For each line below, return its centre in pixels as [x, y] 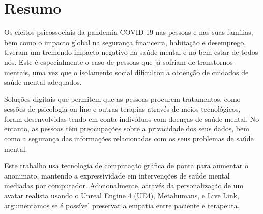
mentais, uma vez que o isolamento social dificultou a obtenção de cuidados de [126, 72]
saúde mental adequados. [43, 82]
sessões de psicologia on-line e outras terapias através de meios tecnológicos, [122, 109]
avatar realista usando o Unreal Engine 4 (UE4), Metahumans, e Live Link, [122, 195]
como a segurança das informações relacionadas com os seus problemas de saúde [129, 139]
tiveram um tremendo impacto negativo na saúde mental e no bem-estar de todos [131, 52]
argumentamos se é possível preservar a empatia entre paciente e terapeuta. [122, 205]
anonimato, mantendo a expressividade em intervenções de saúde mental [117, 175]
